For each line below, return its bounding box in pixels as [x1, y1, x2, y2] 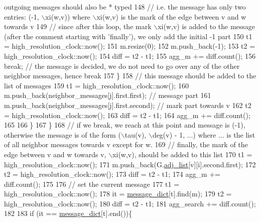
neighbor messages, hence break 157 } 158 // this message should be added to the [4, 70, 256, 81]
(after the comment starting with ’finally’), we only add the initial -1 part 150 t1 [4, 31, 252, 41]
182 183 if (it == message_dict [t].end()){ [4, 208, 133, 218]
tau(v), [124, 129, 147, 140]
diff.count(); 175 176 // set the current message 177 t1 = [4, 178, 180, 189]
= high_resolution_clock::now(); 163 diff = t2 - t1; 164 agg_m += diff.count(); [4, 109, 250, 120]
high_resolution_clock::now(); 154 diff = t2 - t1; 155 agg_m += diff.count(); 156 [4, 50, 256, 61]
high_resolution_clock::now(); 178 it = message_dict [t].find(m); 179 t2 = [4, 188, 232, 199]
